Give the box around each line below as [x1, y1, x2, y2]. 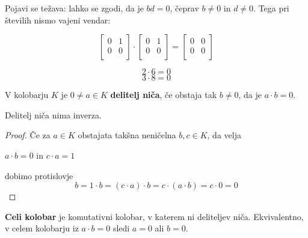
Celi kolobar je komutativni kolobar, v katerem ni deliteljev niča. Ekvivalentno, [5, 210, 304, 222]
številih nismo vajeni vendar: [5, 13, 111, 26]
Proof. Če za [5, 129, 51, 141]
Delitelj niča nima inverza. [5, 108, 102, 121]
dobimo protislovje [5, 169, 73, 182]
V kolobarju [5, 88, 49, 101]
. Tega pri [253, 2, 289, 14]
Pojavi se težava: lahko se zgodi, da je [5, 2, 144, 14]
